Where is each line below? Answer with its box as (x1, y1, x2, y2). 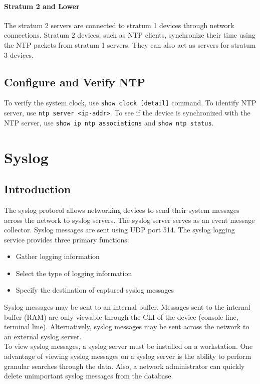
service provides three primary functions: (4, 234, 129, 244)
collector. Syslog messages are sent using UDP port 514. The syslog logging (4, 224, 235, 235)
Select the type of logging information (16, 268, 132, 278)
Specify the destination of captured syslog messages (16, 285, 174, 295)
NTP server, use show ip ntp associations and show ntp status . (4, 117, 214, 127)
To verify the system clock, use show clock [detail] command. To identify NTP (4, 97, 256, 108)
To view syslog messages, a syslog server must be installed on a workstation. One (4, 341, 253, 351)
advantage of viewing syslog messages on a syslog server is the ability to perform (4, 351, 251, 361)
